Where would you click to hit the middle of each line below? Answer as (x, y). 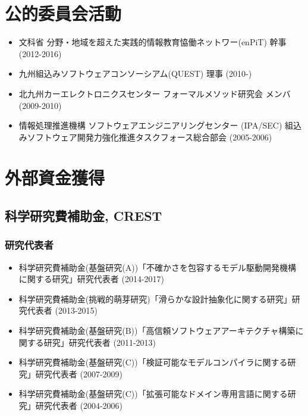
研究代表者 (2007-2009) (79, 373)
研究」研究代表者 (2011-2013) (100, 342)
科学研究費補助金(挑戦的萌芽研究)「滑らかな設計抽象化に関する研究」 (155, 298)
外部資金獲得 (55, 178)
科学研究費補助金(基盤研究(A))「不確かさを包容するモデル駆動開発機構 (158, 267)
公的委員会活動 (63, 13)
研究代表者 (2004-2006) (79, 405)
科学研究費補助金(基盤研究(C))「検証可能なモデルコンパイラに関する (153, 362)
